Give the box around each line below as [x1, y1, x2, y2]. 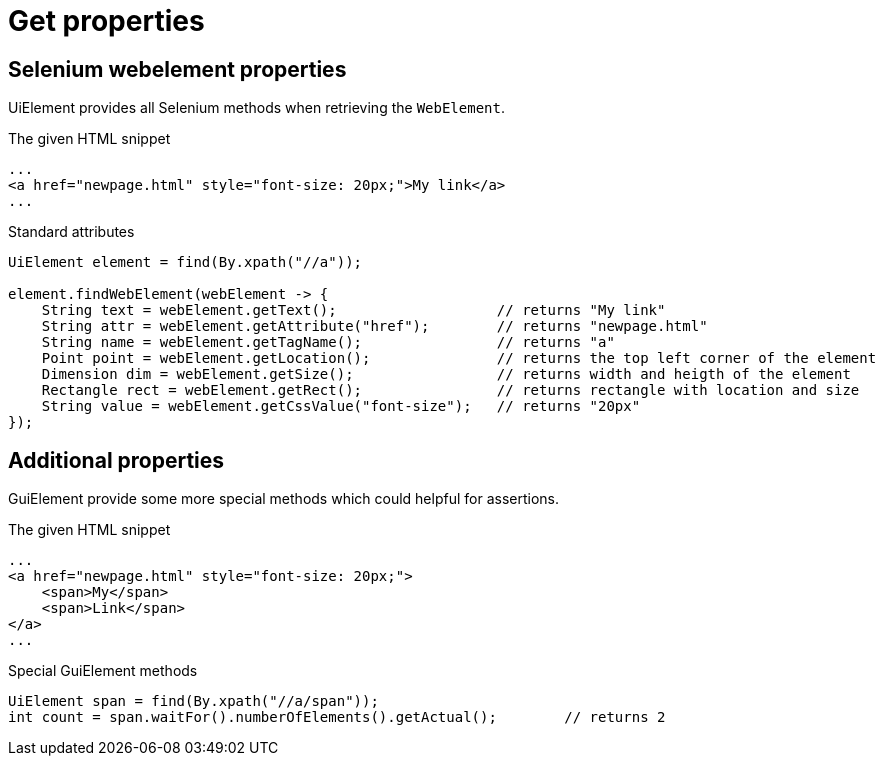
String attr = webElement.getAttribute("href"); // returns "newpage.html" [41, 318, 708, 335]
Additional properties [8, 447, 225, 473]
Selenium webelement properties [8, 56, 347, 82]
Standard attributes [8, 223, 135, 241]
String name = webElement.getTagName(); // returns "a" [41, 334, 615, 351]
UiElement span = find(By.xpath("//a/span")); [8, 693, 379, 710]
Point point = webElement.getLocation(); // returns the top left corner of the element [41, 350, 877, 367]
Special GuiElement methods [8, 662, 198, 680]
